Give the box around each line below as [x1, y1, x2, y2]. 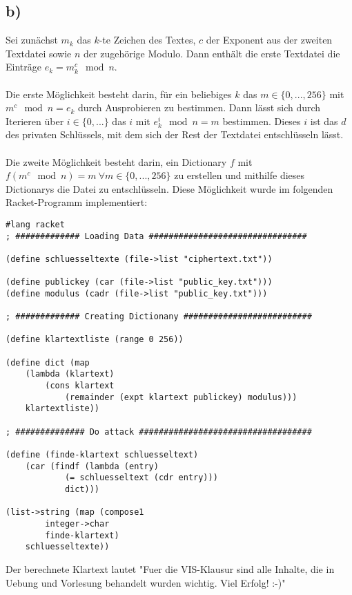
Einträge [6, 59, 41, 74]
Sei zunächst [6, 32, 58, 47]
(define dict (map [6, 357, 90, 368]
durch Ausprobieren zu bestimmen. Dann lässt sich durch [77, 100, 321, 115]
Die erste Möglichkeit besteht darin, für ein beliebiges [6, 86, 232, 101]
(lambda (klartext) [25, 369, 115, 379]
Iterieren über [6, 113, 64, 128]
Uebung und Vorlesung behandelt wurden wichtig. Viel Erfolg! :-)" [6, 575, 286, 589]
